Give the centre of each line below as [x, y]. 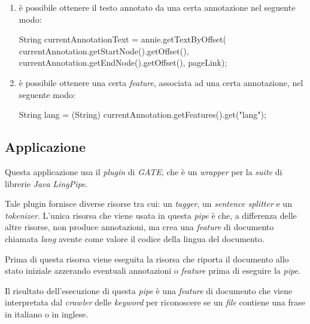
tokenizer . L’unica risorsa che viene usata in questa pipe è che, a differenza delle [151, 215]
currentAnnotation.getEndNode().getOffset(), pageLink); [123, 62]
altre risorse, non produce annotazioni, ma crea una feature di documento [139, 227]
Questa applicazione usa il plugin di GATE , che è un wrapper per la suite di [144, 171]
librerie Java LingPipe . [46, 183]
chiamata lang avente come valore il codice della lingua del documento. [135, 238]
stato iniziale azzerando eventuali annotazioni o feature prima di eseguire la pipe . [153, 270]
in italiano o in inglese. [47, 314]
